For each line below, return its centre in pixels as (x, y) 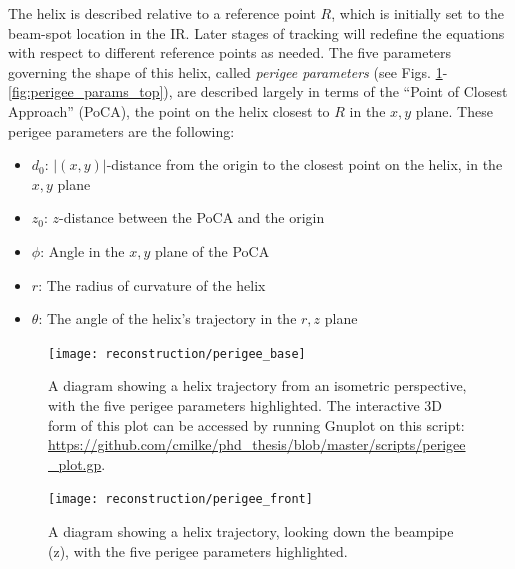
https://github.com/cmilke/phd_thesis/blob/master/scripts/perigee (257, 444)
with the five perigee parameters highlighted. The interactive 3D (245, 404)
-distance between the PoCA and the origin (192, 217)
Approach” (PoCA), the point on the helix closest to (169, 110)
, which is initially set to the (418, 13)
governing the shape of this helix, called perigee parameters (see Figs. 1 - (228, 71)
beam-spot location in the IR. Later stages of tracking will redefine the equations (256, 32)
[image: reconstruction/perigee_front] (180, 499)
